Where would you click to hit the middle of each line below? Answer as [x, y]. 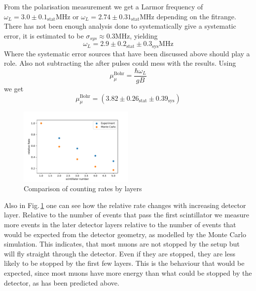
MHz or [67, 16]
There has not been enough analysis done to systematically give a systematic [120, 26]
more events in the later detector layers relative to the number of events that [120, 225]
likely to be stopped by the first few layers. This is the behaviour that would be [124, 263]
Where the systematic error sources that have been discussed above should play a [127, 53]
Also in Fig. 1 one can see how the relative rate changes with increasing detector [125, 205]
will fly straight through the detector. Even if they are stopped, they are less [120, 253]
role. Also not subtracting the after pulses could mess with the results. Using [120, 63]
